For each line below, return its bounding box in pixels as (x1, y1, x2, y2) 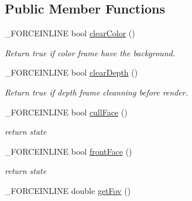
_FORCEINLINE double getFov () (5, 184, 131, 196)
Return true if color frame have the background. (5, 46, 175, 59)
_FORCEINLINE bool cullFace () (5, 105, 128, 118)
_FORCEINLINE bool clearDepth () (5, 66, 138, 79)
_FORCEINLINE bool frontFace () (5, 145, 132, 157)
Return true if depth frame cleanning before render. (5, 86, 188, 98)
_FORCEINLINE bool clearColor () (5, 27, 135, 39)
